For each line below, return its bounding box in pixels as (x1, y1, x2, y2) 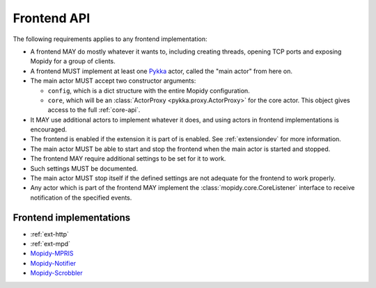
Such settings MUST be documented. (30, 164, 139, 173)
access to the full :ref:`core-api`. (47, 106, 141, 114)
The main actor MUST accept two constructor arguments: (30, 77, 196, 85)
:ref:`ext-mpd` (30, 240, 71, 248)
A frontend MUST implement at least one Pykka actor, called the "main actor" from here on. (30, 67, 292, 75)
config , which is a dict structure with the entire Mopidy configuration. (47, 86, 250, 95)
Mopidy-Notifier (30, 259, 77, 267)
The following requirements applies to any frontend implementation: (13, 35, 207, 43)
